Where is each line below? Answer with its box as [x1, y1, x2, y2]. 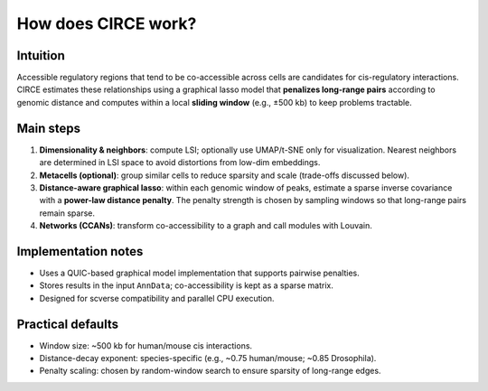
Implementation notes [16, 244, 144, 259]
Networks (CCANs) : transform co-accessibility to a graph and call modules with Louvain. [39, 220, 372, 231]
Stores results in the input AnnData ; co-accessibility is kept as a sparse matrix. [39, 280, 333, 291]
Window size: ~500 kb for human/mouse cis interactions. [39, 340, 253, 351]
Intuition [16, 48, 65, 63]
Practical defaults [16, 316, 119, 331]
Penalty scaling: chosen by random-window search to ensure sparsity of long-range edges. [39, 366, 381, 377]
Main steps [16, 120, 81, 135]
